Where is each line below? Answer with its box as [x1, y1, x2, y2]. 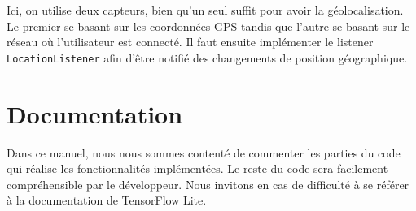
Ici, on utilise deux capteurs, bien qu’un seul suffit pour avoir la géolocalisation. [7, 2, 404, 18]
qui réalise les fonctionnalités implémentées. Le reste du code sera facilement [7, 160, 388, 177]
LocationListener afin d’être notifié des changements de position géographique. [7, 49, 408, 66]
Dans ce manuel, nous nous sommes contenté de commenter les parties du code [7, 144, 401, 161]
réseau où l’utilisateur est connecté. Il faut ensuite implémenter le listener [7, 33, 374, 50]
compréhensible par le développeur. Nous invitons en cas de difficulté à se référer [7, 175, 409, 192]
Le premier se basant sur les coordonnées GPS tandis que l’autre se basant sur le [7, 17, 410, 34]
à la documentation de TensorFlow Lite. [7, 192, 207, 209]
